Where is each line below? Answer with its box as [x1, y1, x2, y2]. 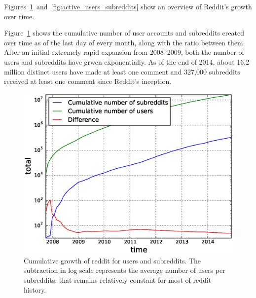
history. [24, 284, 46, 295]
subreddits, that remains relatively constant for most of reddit [24, 274, 212, 285]
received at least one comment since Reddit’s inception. [4, 76, 172, 86]
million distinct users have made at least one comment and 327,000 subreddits [4, 66, 240, 76]
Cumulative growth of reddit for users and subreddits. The [24, 255, 201, 265]
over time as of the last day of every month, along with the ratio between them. [4, 37, 245, 47]
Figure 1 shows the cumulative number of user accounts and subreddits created [4, 28, 244, 38]
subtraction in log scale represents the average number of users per [24, 265, 225, 275]
